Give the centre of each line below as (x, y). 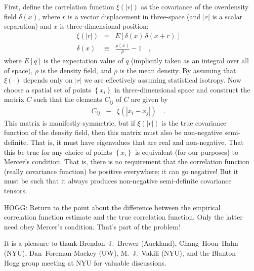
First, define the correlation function (59, 6)
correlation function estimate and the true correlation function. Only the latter (123, 217)
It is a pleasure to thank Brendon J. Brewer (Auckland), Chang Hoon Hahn (121, 243)
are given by (149, 99)
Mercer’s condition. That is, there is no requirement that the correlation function (127, 161)
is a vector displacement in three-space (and (134, 16)
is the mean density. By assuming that (178, 70)
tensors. (16, 191)
